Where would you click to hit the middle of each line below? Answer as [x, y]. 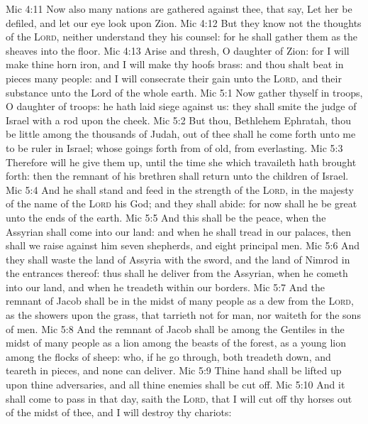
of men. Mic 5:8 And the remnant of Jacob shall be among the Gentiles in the [175, 328]
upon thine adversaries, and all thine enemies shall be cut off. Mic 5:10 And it [175, 385]
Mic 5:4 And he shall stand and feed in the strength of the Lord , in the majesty [180, 189]
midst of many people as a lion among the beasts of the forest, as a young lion [176, 343]
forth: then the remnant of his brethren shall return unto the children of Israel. [177, 176]
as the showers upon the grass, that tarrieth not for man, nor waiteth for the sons [183, 315]
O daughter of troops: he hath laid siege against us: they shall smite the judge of [181, 106]
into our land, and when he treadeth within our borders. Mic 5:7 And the [165, 287]
